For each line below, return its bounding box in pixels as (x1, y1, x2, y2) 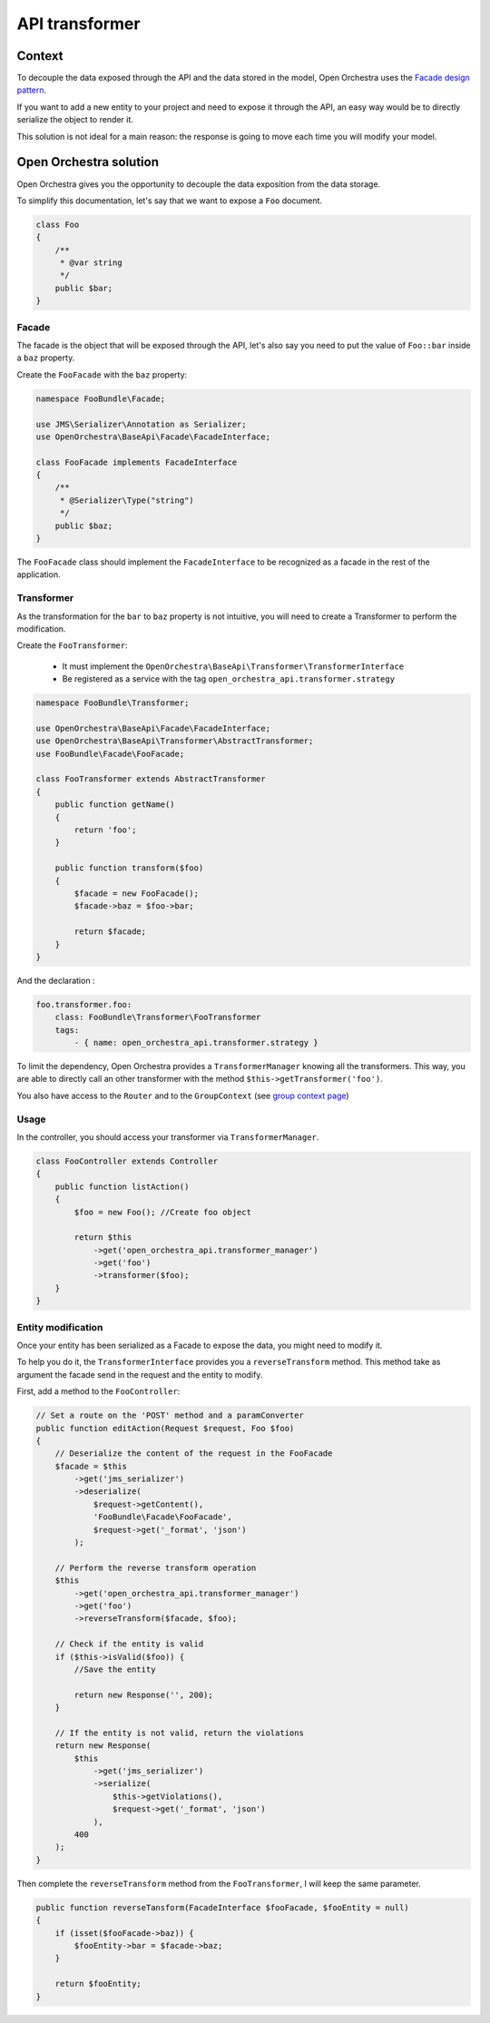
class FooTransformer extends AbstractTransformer (35, 774, 267, 784)
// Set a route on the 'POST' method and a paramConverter (35, 1410, 304, 1420)
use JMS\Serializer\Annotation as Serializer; (35, 418, 247, 429)
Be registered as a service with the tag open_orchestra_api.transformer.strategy (62, 673, 395, 684)
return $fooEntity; (54, 1979, 142, 1989)
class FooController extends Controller (35, 1155, 218, 1166)
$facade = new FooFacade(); (73, 888, 200, 899)
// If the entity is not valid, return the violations (54, 1727, 304, 1738)
